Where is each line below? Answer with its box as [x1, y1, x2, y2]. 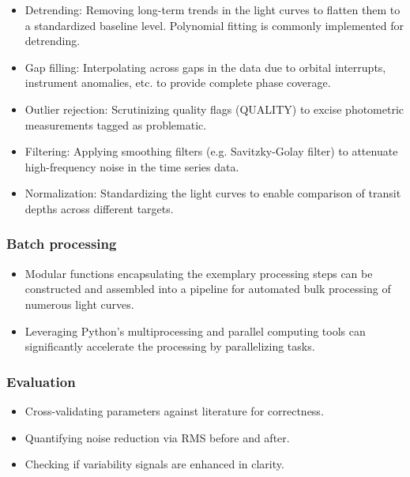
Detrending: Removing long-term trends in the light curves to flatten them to [24, 2, 401, 17]
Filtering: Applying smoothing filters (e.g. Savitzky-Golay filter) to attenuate [24, 143, 398, 160]
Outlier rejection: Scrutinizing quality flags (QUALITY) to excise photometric [24, 100, 404, 117]
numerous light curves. [24, 295, 134, 312]
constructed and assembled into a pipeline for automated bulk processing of [24, 280, 391, 297]
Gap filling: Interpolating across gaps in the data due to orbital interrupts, [24, 58, 386, 75]
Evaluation [6, 371, 76, 391]
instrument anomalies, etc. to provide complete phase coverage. [24, 74, 331, 91]
